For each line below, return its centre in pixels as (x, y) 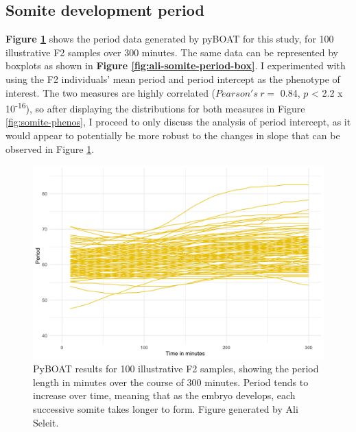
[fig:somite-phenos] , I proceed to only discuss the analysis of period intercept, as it (178, 122)
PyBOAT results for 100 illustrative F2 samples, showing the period (176, 369)
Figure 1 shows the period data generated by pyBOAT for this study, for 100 (170, 39)
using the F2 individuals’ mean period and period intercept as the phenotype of (173, 79)
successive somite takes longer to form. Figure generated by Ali (166, 408)
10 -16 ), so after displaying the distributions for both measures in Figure (155, 107)
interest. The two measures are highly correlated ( (111, 92)
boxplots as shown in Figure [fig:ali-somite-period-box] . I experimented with (176, 65)
